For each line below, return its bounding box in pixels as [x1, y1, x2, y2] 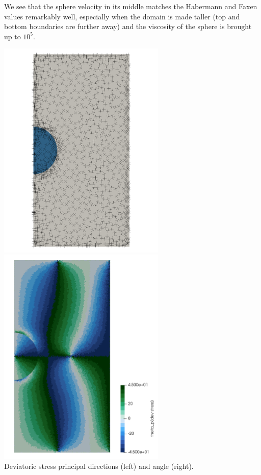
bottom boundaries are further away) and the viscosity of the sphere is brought [4, 21, 252, 32]
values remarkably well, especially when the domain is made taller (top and [4, 11, 240, 21]
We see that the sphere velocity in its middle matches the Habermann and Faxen [4, 1, 257, 11]
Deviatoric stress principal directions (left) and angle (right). [4, 460, 194, 471]
